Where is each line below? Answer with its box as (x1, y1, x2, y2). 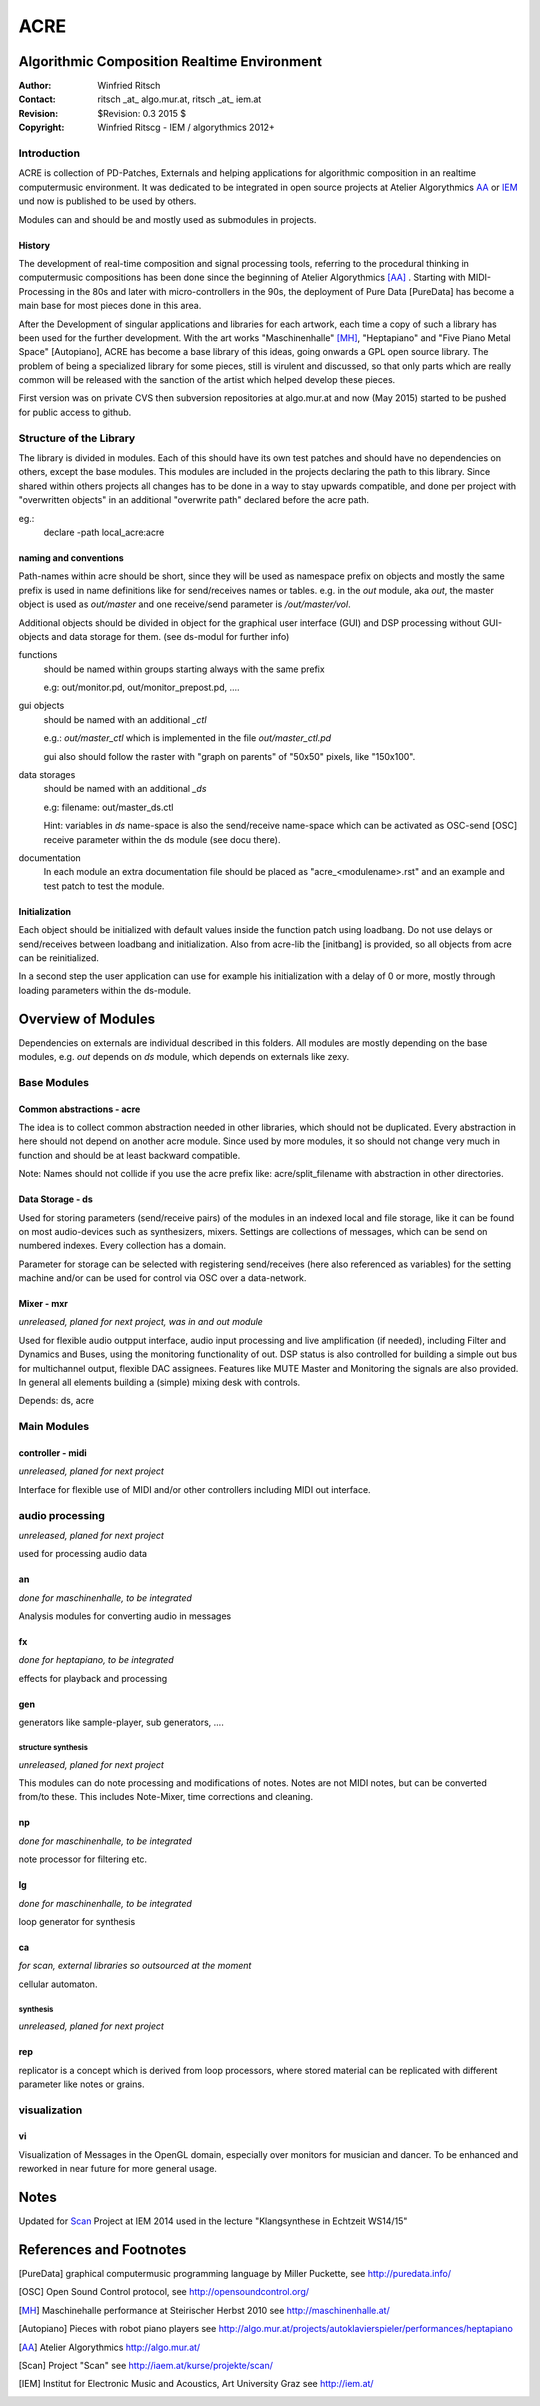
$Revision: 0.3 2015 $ (97, 107, 187, 119)
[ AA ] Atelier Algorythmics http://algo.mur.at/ (18, 2341, 201, 2353)
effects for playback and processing (18, 1672, 168, 1684)
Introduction (18, 146, 80, 160)
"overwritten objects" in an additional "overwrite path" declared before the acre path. (18, 494, 370, 506)
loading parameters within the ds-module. (18, 984, 192, 996)
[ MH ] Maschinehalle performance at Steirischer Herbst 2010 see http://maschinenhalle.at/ (18, 2304, 390, 2316)
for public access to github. (18, 406, 132, 418)
